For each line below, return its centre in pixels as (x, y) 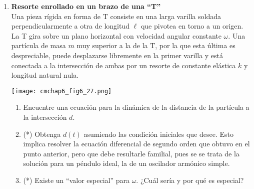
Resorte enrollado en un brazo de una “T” (86, 6)
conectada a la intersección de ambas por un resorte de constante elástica (123, 65)
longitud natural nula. (45, 75)
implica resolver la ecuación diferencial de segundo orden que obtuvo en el (136, 144)
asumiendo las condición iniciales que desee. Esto (159, 134)
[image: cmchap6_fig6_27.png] (61, 91)
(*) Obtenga (42, 134)
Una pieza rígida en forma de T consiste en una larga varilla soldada (116, 16)
